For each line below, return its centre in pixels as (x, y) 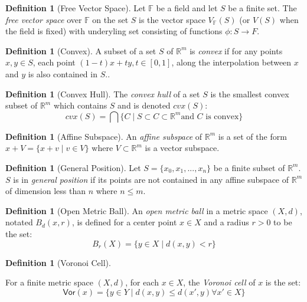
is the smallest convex (250, 93)
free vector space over (44, 19)
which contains (80, 105)
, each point (54, 62)
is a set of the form (252, 136)
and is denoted (144, 105)
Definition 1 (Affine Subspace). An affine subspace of (104, 136)
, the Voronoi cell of (219, 282)
